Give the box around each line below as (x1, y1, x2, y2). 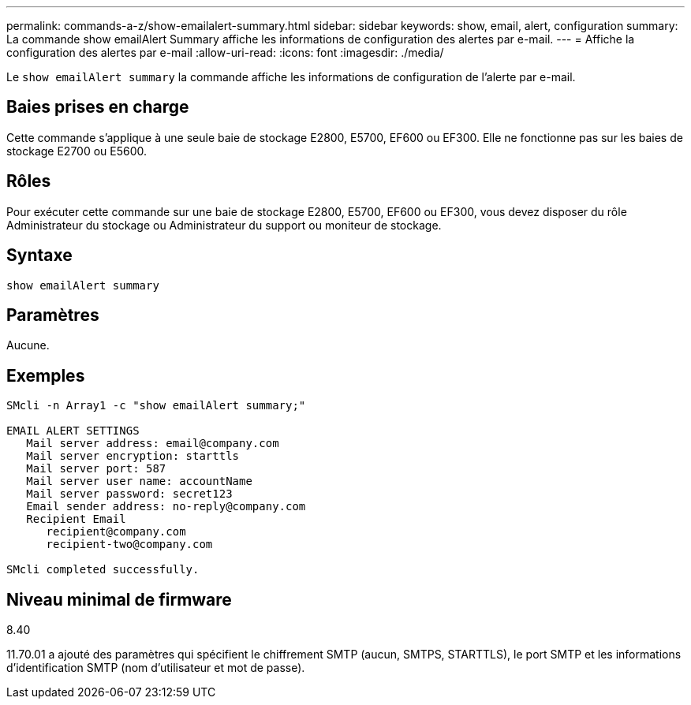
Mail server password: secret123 (26, 487, 233, 501)
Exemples (6, 365, 85, 386)
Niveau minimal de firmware (6, 589, 232, 610)
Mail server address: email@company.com (26, 437, 279, 450)
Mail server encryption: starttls (26, 449, 240, 463)
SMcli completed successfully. (6, 563, 200, 576)
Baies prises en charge (6, 97, 189, 117)
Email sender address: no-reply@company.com (26, 500, 306, 513)
